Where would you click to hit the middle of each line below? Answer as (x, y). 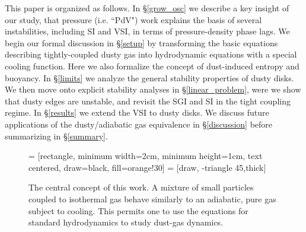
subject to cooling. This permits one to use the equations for (138, 210)
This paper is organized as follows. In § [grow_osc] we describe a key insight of (147, 8)
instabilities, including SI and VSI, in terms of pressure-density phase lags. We (147, 31)
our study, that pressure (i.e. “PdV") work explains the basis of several (133, 19)
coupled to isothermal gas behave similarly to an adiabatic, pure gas (152, 198)
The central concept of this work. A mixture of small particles (141, 187)
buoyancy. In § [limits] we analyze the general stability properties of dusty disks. (149, 77)
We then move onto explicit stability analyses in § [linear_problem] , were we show (153, 89)
